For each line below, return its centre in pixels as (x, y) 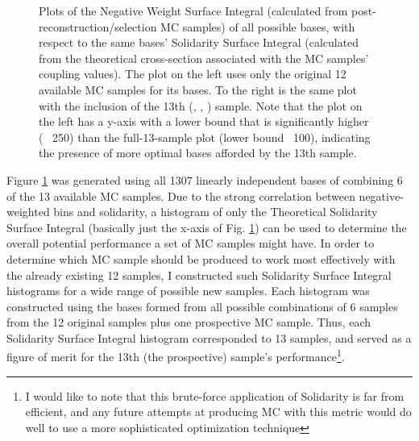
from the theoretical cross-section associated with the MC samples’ (204, 58)
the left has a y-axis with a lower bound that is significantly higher (204, 121)
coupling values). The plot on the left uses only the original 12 (193, 74)
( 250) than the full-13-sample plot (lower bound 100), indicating (205, 137)
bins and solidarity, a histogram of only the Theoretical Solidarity (216, 212)
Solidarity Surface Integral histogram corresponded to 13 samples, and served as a (209, 337)
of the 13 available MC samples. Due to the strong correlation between (181, 196)
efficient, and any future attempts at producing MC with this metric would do (218, 412)
